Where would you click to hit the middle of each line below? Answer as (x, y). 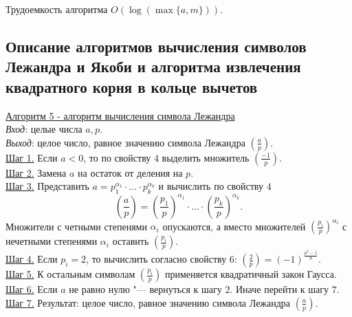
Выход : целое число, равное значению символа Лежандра (125, 142)
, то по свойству (117, 157)
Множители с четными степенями (76, 226)
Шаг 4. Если (32, 259)
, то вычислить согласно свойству (156, 259)
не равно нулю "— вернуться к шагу (145, 289)
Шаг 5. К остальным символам (70, 274)
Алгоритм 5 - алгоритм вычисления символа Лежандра (120, 115)
